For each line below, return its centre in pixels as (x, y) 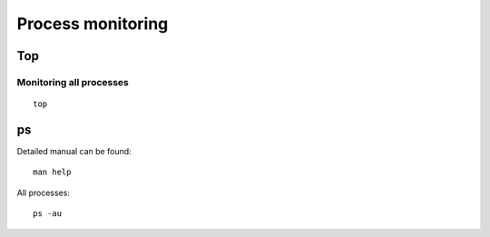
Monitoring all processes (73, 82)
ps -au (48, 214)
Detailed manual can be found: (74, 152)
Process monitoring (93, 24)
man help (52, 172)
